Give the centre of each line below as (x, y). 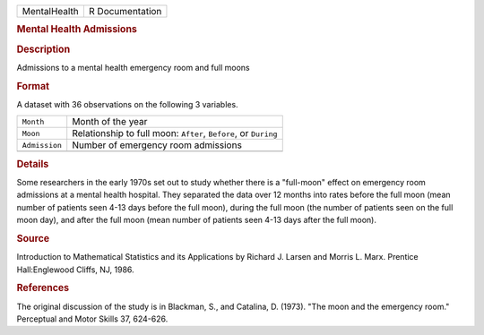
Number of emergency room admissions (157, 145)
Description (43, 49)
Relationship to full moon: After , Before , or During (175, 133)
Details (33, 164)
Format (33, 86)
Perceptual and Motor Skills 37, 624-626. (92, 319)
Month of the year (110, 122)
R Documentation (125, 11)
